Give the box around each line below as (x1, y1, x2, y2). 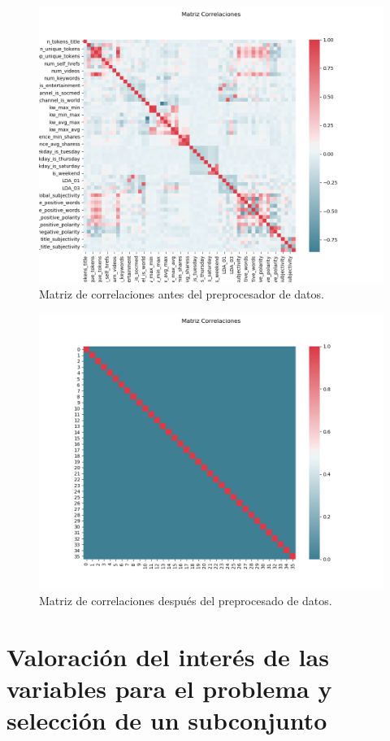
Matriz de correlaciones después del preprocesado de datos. (39, 592, 332, 609)
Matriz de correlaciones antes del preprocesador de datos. (39, 285, 324, 302)
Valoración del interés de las (6, 639, 329, 673)
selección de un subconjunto (6, 704, 327, 737)
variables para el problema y (6, 672, 332, 705)
